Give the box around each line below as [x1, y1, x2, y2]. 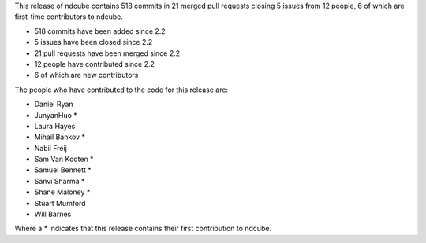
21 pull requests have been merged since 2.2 [34, 48, 181, 58]
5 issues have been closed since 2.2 [34, 38, 153, 47]
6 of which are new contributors [34, 71, 139, 80]
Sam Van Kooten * [34, 154, 94, 164]
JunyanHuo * [34, 110, 78, 120]
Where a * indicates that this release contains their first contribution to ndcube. [14, 224, 272, 234]
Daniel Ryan [34, 99, 74, 109]
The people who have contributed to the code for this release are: [14, 85, 229, 94]
